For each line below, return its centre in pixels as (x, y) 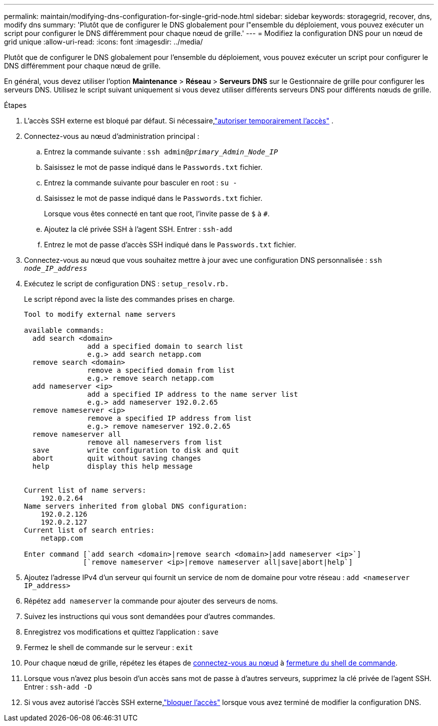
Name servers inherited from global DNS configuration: (136, 506)
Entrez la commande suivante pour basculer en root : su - (141, 183)
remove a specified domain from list (161, 370)
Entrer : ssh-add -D (58, 687)
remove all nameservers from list (155, 442)
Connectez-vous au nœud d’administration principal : (112, 136)
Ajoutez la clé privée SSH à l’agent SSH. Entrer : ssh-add (138, 229)
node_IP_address (56, 268)
